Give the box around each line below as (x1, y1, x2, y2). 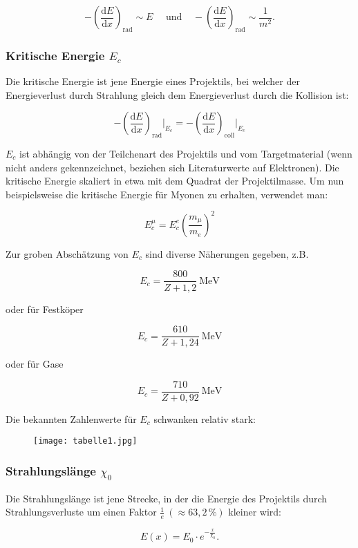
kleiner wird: (228, 504, 281, 519)
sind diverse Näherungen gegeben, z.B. (145, 246, 309, 261)
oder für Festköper (6, 301, 84, 316)
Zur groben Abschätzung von (6, 246, 129, 261)
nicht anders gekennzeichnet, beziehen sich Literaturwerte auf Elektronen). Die (6, 160, 339, 174)
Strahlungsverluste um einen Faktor (6, 504, 157, 519)
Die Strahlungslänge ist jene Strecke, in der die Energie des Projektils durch (6, 491, 328, 505)
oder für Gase (6, 357, 64, 371)
